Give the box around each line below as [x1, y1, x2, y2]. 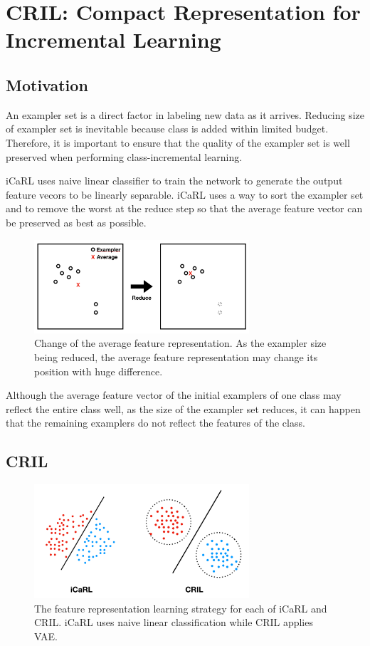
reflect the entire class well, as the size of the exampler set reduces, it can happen [6, 401, 361, 416]
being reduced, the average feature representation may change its [34, 349, 318, 364]
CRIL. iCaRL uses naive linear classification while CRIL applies [34, 615, 313, 630]
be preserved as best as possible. [6, 214, 147, 229]
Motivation [6, 73, 88, 95]
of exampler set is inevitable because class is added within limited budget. [6, 121, 329, 136]
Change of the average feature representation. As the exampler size [34, 335, 327, 350]
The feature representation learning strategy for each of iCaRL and [34, 600, 327, 615]
